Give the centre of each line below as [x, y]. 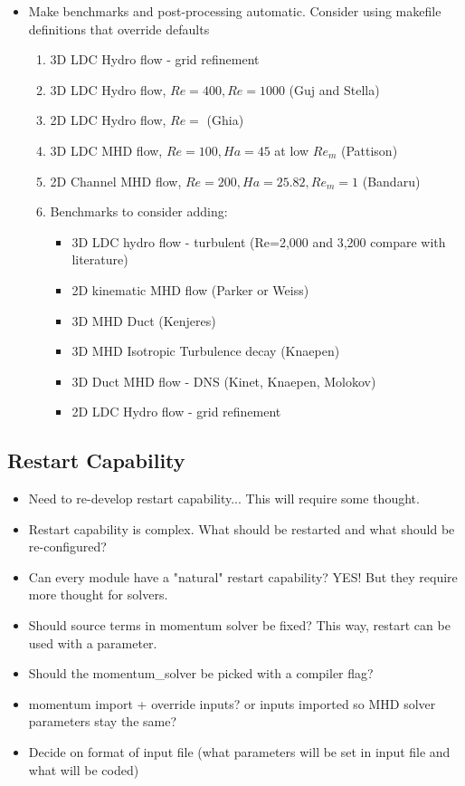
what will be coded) [84, 769]
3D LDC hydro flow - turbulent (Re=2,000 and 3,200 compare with [259, 241]
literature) [100, 259]
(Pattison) [369, 150]
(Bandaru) [391, 181]
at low [292, 150]
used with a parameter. [93, 642]
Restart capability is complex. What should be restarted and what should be [242, 528]
